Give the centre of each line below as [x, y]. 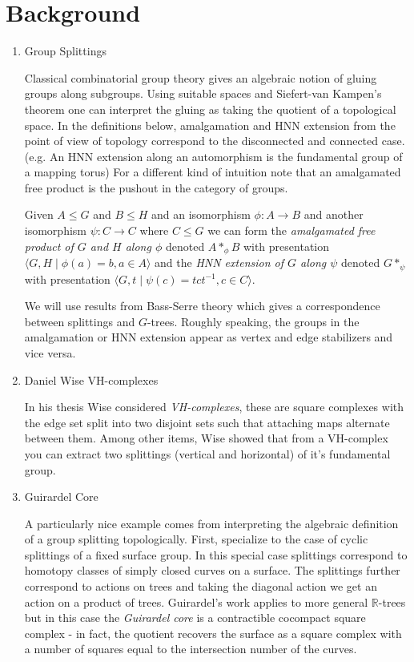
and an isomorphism [201, 214]
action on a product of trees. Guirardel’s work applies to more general [196, 601]
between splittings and [80, 321]
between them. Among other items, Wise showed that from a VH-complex [206, 438]
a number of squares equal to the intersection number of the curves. [191, 649]
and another [334, 214]
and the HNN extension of [219, 262]
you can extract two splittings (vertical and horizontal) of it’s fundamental [207, 453]
